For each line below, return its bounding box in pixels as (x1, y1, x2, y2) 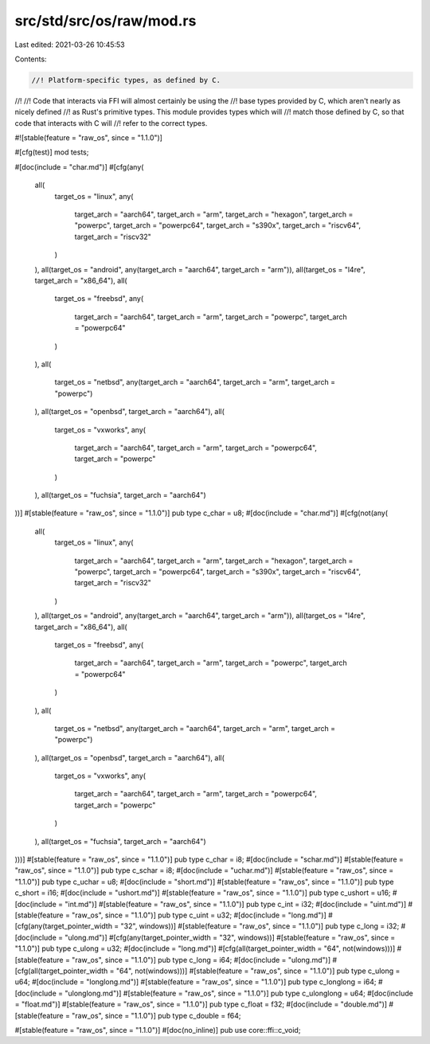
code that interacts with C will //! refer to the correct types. (14, 118, 208, 127)
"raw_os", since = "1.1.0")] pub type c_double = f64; (72, 1011, 242, 1020)
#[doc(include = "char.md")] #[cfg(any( (14, 162, 144, 171)
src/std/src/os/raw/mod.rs (14, 12, 197, 29)
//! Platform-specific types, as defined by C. (31, 76, 221, 84)
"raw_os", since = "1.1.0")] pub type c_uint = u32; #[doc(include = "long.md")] (72, 910, 326, 920)
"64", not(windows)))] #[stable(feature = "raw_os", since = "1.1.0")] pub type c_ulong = (115, 966, 401, 976)
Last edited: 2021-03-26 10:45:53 (14, 40, 125, 49)
